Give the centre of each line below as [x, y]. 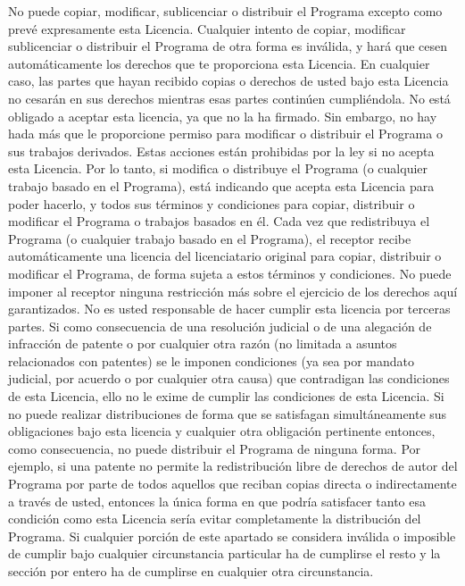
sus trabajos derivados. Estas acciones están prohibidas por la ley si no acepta [221, 151]
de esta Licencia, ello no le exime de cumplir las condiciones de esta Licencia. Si [226, 396]
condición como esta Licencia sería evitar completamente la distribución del [215, 519]
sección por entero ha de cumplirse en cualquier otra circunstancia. [191, 571]
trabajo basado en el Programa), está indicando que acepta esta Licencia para [221, 185]
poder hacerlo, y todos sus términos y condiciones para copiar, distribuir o [212, 203]
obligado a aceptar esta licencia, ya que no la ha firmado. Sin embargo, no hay [223, 116]
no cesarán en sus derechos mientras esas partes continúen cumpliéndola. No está [229, 98]
